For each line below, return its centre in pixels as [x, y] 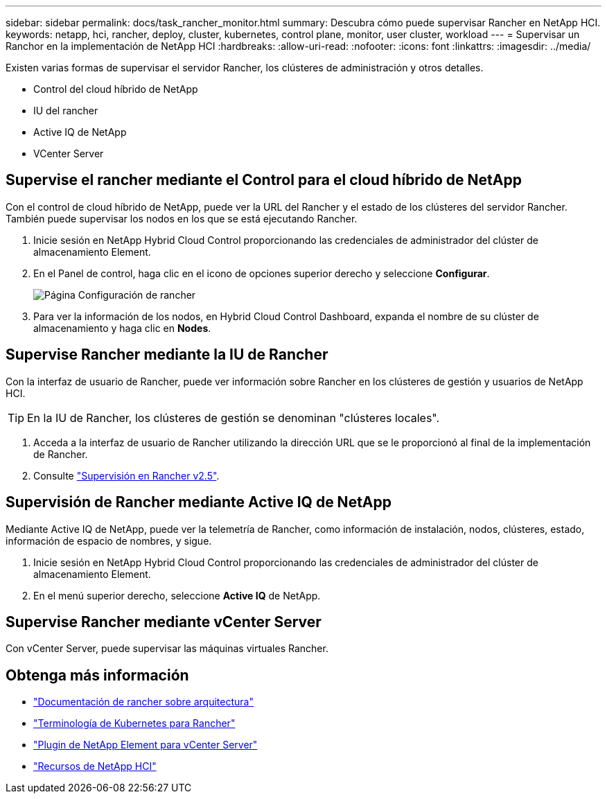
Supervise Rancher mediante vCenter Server [164, 622]
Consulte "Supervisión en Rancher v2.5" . [126, 475]
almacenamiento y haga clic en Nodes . [122, 328]
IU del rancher [66, 111]
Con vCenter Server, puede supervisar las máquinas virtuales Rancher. [167, 649]
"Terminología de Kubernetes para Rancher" [134, 723]
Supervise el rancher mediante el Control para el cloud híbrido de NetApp [264, 180]
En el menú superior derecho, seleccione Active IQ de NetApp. [177, 595]
